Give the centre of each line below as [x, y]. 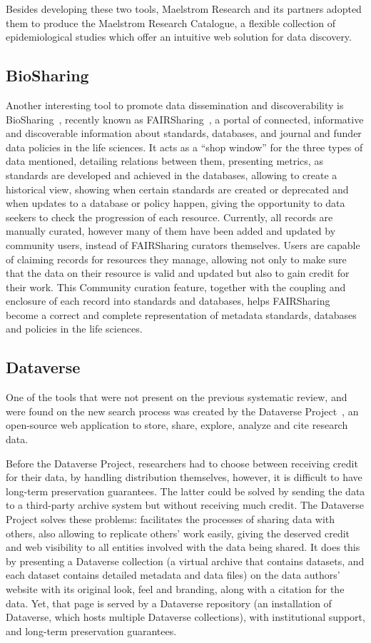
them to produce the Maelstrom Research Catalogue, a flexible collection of [171, 22]
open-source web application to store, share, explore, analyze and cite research [177, 425]
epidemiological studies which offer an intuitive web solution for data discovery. [179, 37]
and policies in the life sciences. [74, 329]
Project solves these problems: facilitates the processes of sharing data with [171, 519]
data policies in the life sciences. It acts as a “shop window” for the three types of [184, 147]
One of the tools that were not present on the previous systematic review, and [177, 397]
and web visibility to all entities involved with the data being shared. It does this [183, 547]
